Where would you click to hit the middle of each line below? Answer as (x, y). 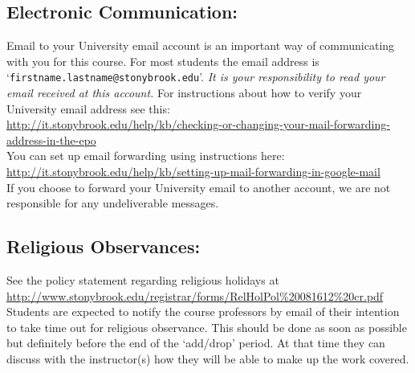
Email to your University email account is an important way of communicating (201, 45)
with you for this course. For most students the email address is (163, 61)
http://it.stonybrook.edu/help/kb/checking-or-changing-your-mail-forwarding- (198, 124)
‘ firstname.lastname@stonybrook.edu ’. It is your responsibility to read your (196, 77)
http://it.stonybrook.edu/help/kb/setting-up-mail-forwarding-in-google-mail (193, 172)
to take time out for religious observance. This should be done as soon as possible (207, 327)
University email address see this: (88, 108)
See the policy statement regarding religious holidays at (143, 280)
